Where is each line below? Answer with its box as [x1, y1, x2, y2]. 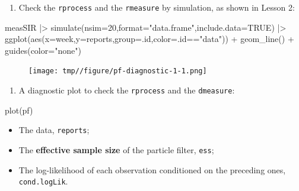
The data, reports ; [18, 124, 90, 136]
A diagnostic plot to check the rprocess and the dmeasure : [18, 84, 235, 96]
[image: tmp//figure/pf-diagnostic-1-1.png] [28, 67, 207, 76]
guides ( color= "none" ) [5, 44, 81, 56]
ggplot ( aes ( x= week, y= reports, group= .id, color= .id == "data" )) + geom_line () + [5, 33, 294, 45]
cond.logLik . [18, 175, 68, 187]
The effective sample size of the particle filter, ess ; [18, 144, 214, 156]
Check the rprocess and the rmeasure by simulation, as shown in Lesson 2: [18, 1, 295, 13]
